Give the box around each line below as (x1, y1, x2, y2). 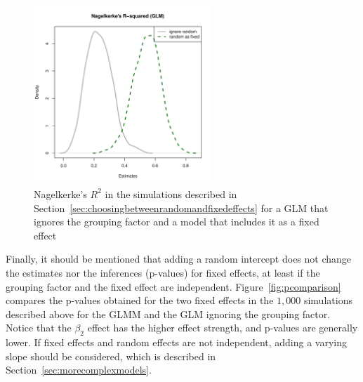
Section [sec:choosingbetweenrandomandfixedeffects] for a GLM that (34, 200, 329, 215)
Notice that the (6, 320, 72, 335)
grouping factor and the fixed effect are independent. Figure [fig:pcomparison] (6, 279, 341, 294)
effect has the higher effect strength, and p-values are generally (87, 320, 358, 335)
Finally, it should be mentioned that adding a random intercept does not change (6, 251, 352, 266)
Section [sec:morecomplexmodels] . (6, 362, 152, 377)
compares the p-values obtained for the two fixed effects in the (6, 293, 274, 308)
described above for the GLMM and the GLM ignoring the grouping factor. (6, 306, 331, 321)
